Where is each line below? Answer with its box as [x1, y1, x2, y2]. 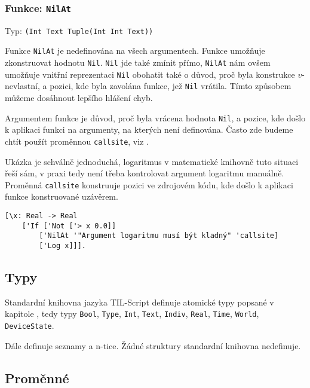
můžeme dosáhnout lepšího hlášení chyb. [5, 91, 153, 104]
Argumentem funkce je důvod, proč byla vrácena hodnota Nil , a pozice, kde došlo [5, 111, 306, 124]
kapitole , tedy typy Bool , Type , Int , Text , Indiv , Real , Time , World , [5, 307, 259, 320]
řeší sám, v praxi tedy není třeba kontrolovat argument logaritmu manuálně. [5, 167, 284, 179]
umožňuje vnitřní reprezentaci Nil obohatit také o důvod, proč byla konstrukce [5, 68, 295, 80]
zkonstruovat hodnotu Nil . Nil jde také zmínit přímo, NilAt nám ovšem [5, 56, 271, 69]
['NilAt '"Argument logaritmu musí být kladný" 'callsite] [39, 231, 279, 240]
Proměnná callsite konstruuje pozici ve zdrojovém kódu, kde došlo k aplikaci [5, 178, 293, 191]
